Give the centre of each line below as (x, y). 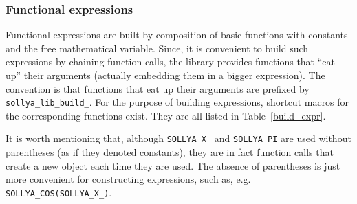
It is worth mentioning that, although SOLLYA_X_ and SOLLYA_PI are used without (178, 138)
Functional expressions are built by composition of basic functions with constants (177, 35)
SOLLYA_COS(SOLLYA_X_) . (59, 192)
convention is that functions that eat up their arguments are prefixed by (158, 88)
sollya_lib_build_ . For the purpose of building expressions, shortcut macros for (177, 102)
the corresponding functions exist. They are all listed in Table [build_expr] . (166, 115)
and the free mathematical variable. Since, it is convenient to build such (157, 48)
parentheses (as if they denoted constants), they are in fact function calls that (170, 152)
